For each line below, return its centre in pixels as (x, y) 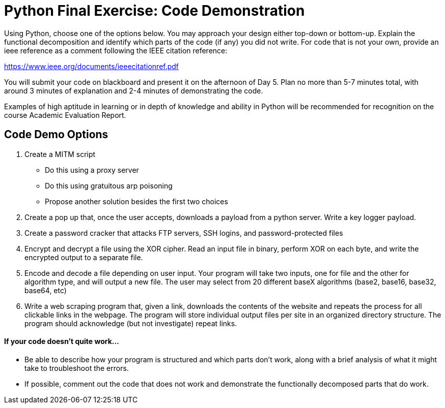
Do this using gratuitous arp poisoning (109, 185)
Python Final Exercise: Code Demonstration (155, 11)
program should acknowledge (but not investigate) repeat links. (131, 323)
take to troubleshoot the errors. (77, 368)
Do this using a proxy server (92, 170)
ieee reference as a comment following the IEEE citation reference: (116, 50)
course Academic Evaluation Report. (65, 115)
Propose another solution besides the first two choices (136, 201)
